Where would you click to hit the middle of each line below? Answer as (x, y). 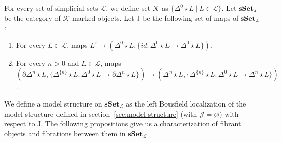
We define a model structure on (53, 103)
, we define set (128, 8)
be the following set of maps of (191, 17)
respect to (20, 123)
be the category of (32, 17)
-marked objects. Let (102, 17)
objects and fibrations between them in (65, 133)
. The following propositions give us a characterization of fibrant (141, 123)
